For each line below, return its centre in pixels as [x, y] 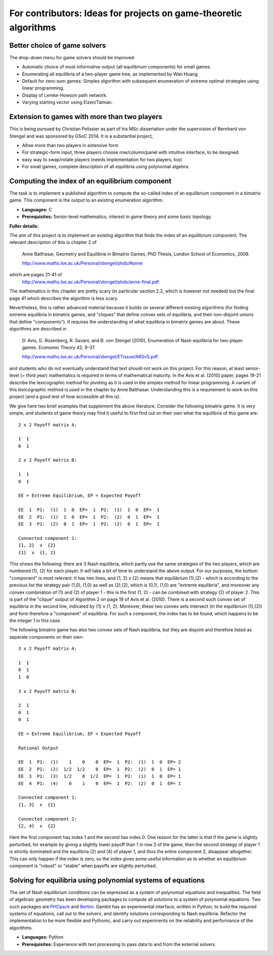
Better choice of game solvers [58, 45]
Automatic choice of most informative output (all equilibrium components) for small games [116, 67]
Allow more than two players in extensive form [70, 145]
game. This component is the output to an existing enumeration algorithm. [86, 200]
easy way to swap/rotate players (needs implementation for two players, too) [102, 159]
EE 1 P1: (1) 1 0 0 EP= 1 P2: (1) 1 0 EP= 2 [100, 762]
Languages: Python [43, 937]
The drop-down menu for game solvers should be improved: [72, 57]
